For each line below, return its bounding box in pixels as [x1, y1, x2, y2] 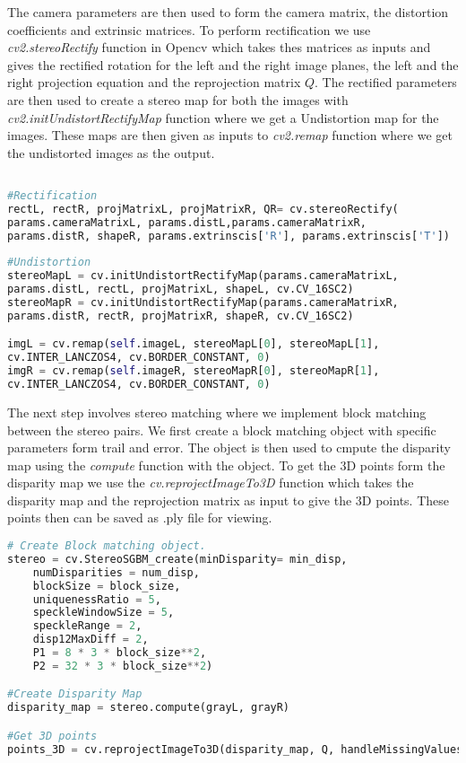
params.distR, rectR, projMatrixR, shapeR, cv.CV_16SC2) [7, 309, 354, 322]
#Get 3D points [7, 729, 98, 742]
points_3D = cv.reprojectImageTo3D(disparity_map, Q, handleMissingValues [7, 742, 463, 756]
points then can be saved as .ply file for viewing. [7, 508, 272, 527]
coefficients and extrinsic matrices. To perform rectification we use [7, 20, 371, 39]
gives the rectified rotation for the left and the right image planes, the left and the [7, 55, 459, 74]
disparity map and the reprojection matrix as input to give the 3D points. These [7, 490, 450, 509]
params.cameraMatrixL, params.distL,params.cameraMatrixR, [7, 215, 367, 229]
